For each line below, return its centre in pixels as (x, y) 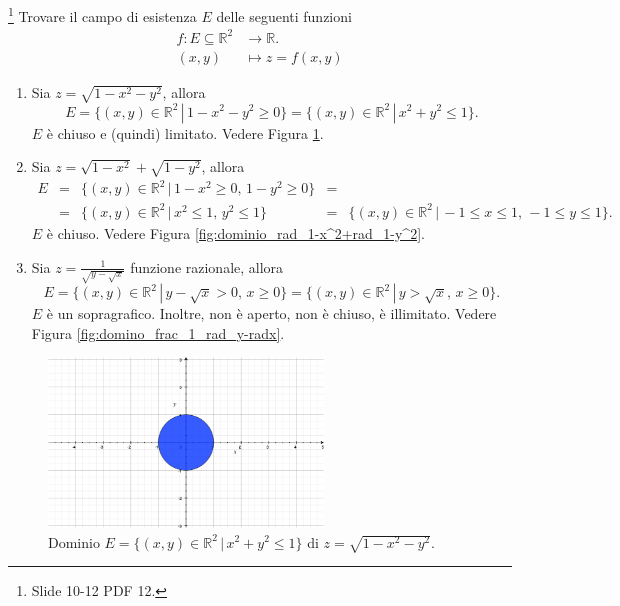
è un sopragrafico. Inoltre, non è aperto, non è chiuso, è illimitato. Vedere (271, 313)
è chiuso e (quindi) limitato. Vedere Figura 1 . (185, 132)
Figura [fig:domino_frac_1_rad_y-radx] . (158, 332)
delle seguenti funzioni (284, 15)
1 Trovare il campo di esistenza (102, 14)
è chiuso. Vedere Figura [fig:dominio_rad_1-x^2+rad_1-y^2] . (235, 232)
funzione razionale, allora (207, 266)
